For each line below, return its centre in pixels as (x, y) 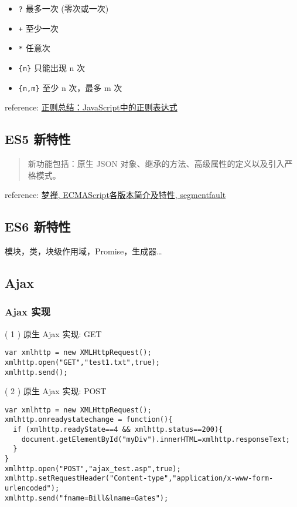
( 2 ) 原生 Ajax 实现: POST (56, 391)
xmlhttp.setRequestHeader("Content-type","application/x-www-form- (139, 479)
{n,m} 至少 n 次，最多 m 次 (70, 87)
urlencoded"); (32, 488)
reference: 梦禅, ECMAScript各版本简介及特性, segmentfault (115, 195)
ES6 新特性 (38, 226)
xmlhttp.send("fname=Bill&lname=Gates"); (87, 498)
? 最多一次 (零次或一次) (64, 8)
